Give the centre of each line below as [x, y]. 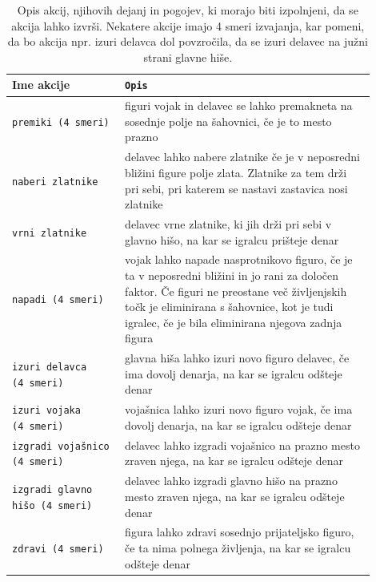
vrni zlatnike [50, 233]
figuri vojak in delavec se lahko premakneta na [239, 105]
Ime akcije [41, 85]
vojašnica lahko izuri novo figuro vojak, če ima [239, 409]
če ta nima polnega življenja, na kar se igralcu [238, 547]
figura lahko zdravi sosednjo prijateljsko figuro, [240, 532]
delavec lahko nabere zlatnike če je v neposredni [242, 157]
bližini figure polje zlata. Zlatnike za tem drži [236, 172]
